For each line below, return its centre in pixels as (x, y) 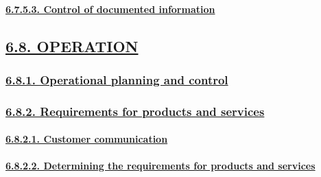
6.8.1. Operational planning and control (117, 79)
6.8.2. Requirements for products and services (135, 111)
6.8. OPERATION (72, 46)
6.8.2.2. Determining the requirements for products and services (160, 166)
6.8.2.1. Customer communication (87, 139)
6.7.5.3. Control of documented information (110, 9)
